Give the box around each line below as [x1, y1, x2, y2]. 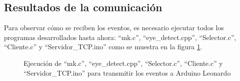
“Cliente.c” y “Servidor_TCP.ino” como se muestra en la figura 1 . [4, 41, 202, 52]
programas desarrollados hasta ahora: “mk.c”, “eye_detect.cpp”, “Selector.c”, [4, 32, 237, 42]
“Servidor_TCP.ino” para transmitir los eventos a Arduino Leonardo [24, 67, 231, 78]
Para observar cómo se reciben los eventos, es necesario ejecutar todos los [4, 22, 224, 33]
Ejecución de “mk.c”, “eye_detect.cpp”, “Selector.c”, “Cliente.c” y [24, 58, 223, 68]
